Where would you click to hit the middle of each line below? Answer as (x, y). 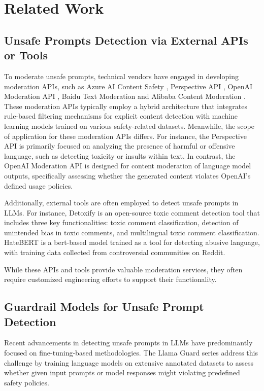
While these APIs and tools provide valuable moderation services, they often (123, 269)
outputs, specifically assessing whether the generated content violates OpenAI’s (127, 175)
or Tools (26, 55)
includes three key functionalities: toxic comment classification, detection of (121, 222)
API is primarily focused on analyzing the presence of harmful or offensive (120, 146)
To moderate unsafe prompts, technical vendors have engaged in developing (121, 76)
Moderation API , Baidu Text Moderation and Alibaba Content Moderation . (125, 96)
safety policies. (27, 382)
